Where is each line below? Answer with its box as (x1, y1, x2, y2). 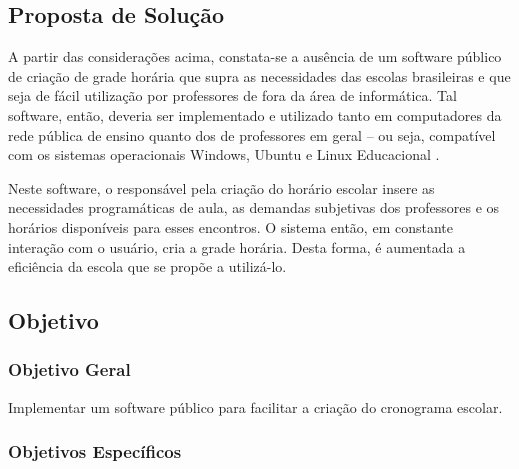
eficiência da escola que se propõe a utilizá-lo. (8, 256, 287, 277)
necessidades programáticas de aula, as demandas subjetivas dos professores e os (8, 197, 500, 218)
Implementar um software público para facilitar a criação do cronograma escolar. (8, 396, 503, 417)
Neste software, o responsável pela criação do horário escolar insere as (8, 177, 435, 198)
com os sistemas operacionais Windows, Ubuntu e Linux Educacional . (8, 144, 440, 165)
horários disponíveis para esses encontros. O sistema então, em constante (8, 216, 453, 237)
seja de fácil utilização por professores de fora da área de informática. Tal (8, 85, 457, 106)
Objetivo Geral (8, 357, 131, 382)
